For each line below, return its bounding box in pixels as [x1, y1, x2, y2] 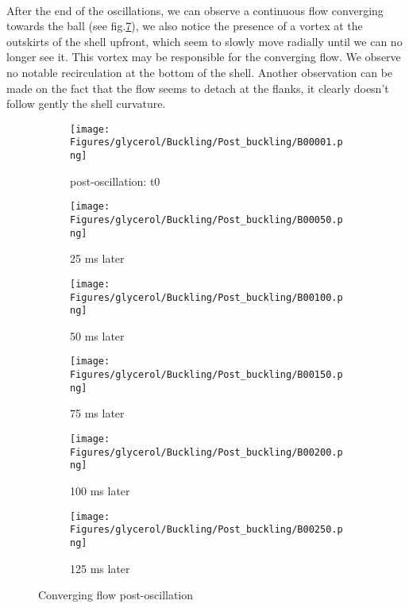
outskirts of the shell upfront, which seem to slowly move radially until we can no [6, 33, 403, 49]
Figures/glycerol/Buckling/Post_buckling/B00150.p [70, 369, 343, 381]
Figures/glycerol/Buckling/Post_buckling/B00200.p [70, 446, 343, 458]
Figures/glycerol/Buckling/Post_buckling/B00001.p [70, 137, 343, 148]
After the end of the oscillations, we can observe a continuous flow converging [6, 2, 384, 18]
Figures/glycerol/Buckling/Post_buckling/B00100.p [70, 291, 343, 303]
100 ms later [70, 482, 130, 498]
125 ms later [70, 560, 130, 576]
